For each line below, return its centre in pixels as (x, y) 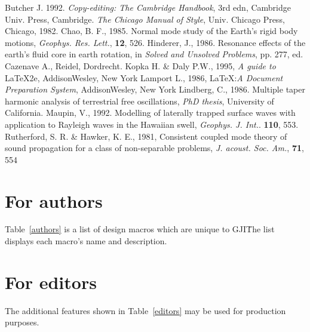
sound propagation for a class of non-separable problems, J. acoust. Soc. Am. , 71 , (154, 148)
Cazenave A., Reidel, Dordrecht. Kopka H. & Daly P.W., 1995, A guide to (140, 65)
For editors (51, 282)
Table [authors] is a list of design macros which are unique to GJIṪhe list (140, 229)
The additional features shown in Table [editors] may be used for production (145, 310)
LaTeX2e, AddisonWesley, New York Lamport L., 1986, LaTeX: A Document (144, 77)
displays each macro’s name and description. (86, 241)
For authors (54, 200)
